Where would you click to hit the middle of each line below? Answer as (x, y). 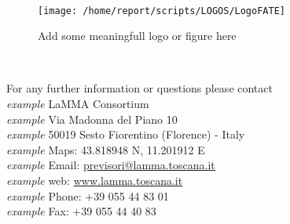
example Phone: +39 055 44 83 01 (88, 195)
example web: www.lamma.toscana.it (95, 180)
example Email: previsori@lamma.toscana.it (111, 165)
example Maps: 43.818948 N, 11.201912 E (106, 149)
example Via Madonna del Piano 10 (92, 119)
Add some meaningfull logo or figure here (137, 36)
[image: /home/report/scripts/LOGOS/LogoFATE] (162, 11)
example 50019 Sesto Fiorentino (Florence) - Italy (126, 134)
